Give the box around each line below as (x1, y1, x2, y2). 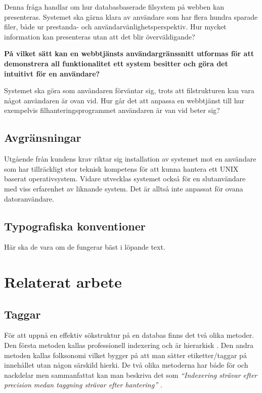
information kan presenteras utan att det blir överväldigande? (4, 31, 195, 42)
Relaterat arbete (4, 271, 122, 292)
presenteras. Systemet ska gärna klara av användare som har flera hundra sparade (4, 11, 258, 22)
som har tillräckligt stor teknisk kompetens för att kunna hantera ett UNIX (4, 163, 239, 174)
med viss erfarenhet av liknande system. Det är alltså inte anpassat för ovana (4, 183, 243, 193)
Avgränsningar (4, 130, 81, 145)
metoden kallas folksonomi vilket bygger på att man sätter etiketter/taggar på (4, 349, 247, 360)
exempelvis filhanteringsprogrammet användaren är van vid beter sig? (4, 105, 220, 115)
